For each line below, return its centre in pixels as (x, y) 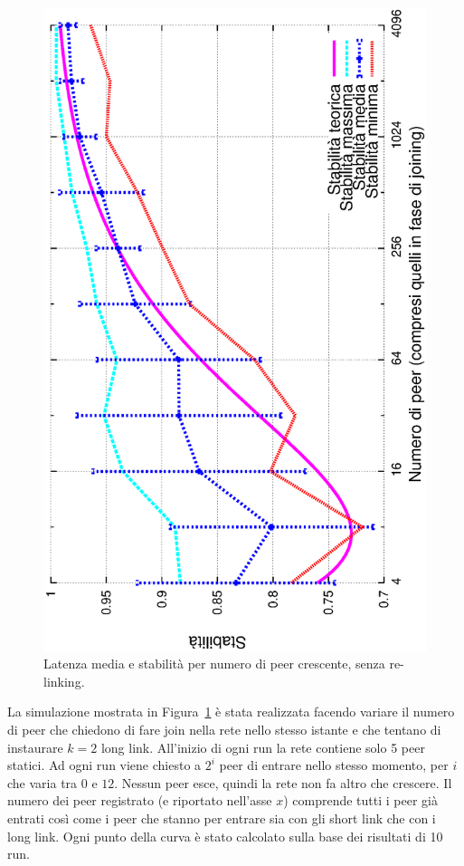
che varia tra (43, 782)
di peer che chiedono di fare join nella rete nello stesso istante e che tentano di (224, 729)
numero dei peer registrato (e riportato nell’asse (140, 800)
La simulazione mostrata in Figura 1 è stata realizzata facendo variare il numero (231, 712)
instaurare (35, 747)
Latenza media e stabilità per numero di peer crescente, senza (214, 664)
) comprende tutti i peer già (361, 800)
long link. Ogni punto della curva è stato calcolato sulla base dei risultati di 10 (225, 836)
